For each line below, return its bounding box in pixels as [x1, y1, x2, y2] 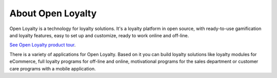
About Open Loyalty [9, 8, 97, 19]
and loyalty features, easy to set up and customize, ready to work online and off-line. [9, 32, 189, 38]
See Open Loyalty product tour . [9, 42, 76, 48]
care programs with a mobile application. [9, 65, 96, 71]
